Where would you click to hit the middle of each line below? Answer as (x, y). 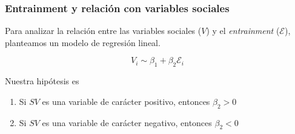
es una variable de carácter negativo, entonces (127, 122)
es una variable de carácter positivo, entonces (126, 101)
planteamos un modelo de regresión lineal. (83, 42)
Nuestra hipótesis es (42, 81)
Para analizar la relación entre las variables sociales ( (103, 31)
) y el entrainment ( (243, 31)
